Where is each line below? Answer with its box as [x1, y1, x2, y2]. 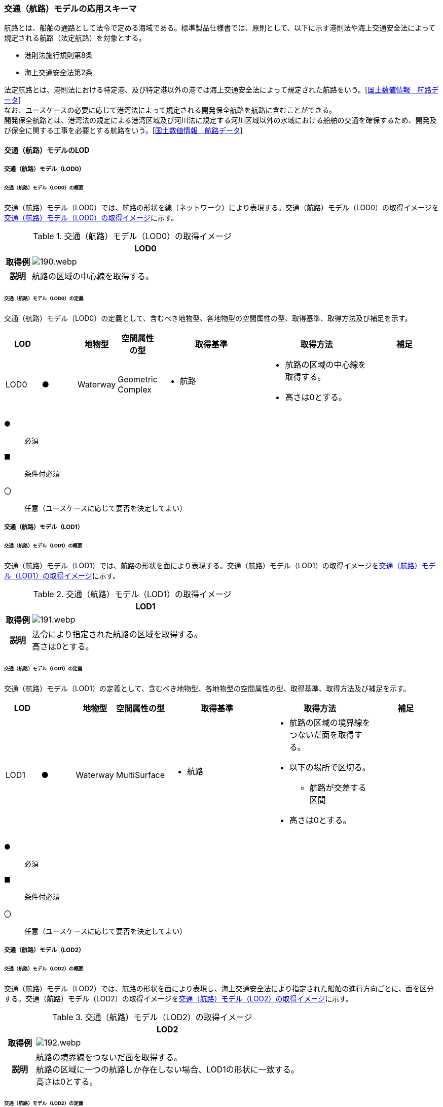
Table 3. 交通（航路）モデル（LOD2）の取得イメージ [52, 1012, 252, 1022]
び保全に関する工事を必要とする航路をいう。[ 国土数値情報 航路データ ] [4, 126, 243, 135]
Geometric [118, 374, 158, 384]
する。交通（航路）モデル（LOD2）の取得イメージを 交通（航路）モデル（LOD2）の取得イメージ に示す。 [4, 994, 353, 1003]
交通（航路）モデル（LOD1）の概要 [4, 542, 83, 548]
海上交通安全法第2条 [24, 68, 93, 77]
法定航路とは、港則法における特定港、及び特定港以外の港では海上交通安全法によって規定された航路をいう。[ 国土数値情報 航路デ [4, 85, 439, 94]
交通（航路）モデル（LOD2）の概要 [4, 965, 84, 971]
